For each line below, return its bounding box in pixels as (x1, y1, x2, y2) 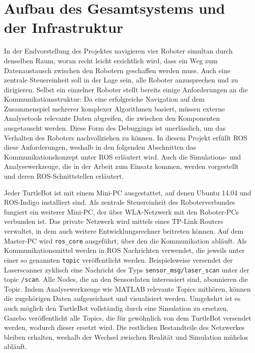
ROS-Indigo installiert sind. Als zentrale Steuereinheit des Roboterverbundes (4, 197, 235, 207)
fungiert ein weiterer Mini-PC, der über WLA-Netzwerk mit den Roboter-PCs (4, 206, 239, 217)
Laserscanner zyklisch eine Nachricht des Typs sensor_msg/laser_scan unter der (4, 264, 250, 274)
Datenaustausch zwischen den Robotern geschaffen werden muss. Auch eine (4, 65, 230, 75)
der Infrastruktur (4, 17, 123, 37)
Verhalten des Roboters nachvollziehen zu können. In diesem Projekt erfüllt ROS (4, 132, 248, 142)
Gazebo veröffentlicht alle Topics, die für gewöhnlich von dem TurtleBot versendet (4, 312, 252, 323)
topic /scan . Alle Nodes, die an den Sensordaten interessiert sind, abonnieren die (4, 274, 248, 284)
